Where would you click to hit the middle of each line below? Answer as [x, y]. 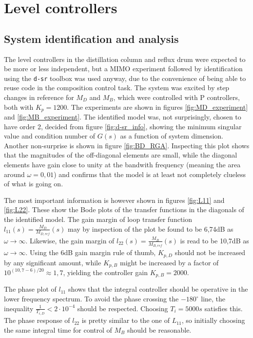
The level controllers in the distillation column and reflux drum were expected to [125, 59]
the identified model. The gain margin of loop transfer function [98, 219]
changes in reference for [39, 97]
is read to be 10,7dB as [214, 240]
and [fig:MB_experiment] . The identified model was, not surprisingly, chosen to [123, 117]
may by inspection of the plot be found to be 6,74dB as [151, 229]
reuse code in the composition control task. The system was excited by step [117, 88]
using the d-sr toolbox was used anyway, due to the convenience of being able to [125, 78]
